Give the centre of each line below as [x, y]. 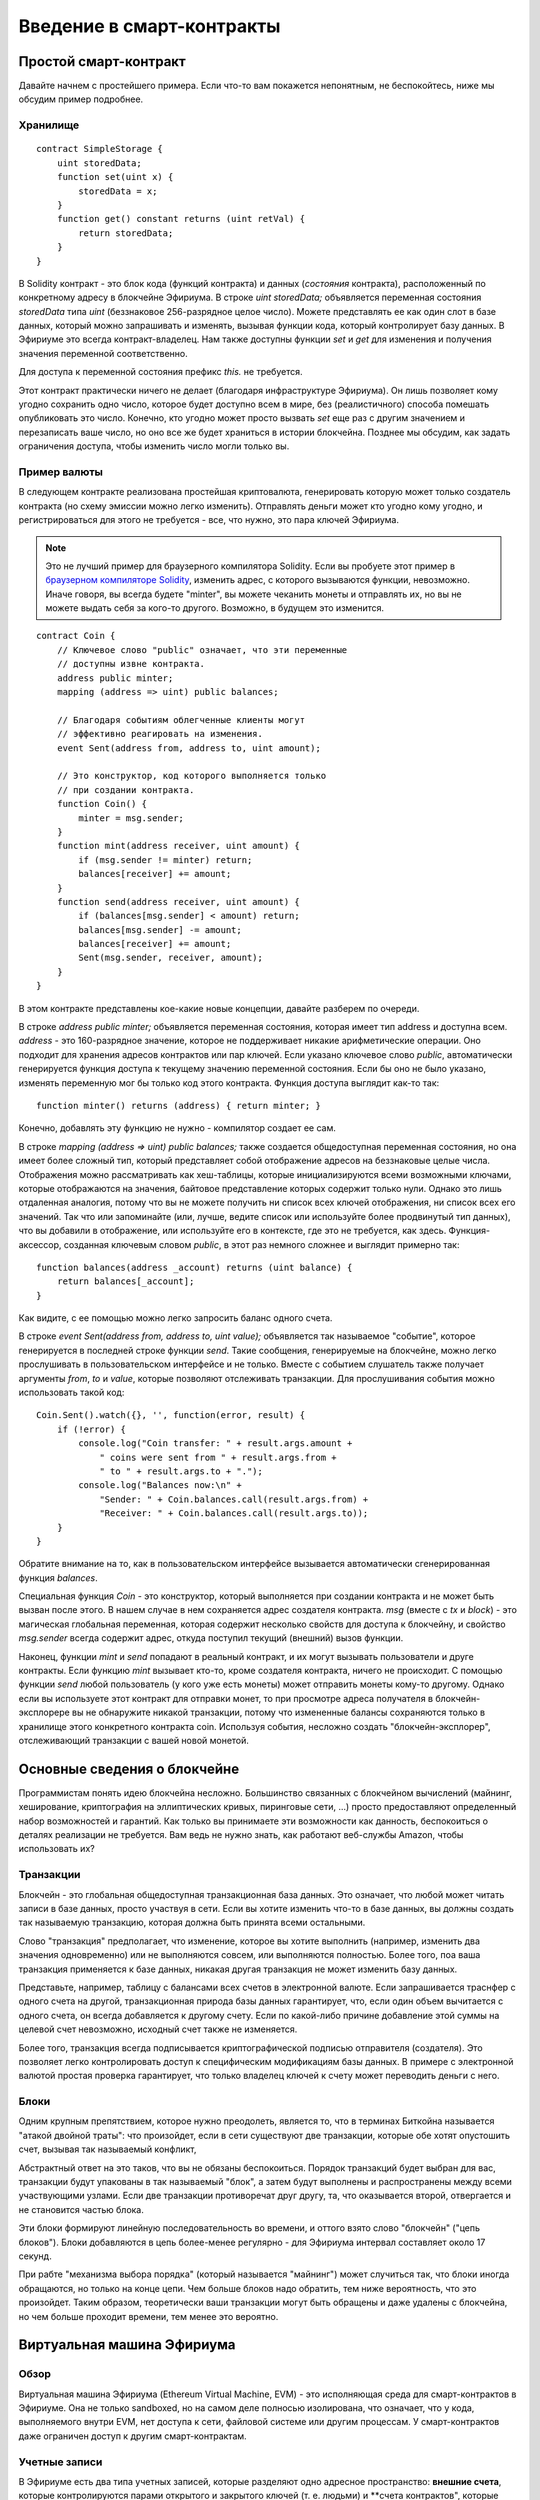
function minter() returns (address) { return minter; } [179, 1105]
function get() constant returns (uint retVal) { [180, 219]
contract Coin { [76, 636]
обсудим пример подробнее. [81, 99]
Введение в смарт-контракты [149, 26]
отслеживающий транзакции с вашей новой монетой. [134, 1740]
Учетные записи [60, 2462]
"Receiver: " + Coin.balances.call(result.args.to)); [234, 1513]
